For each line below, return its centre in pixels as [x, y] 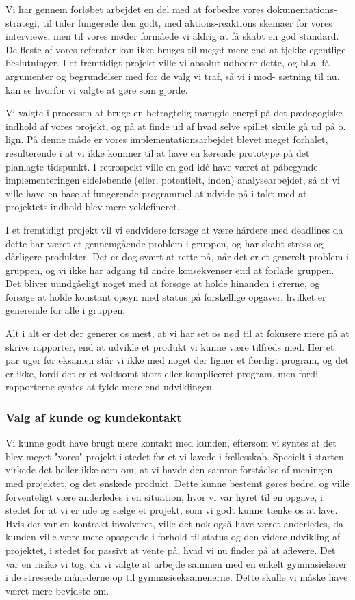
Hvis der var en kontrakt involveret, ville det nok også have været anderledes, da [174, 523]
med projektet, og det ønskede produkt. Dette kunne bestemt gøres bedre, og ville [177, 483]
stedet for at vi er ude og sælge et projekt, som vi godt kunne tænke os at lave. [172, 510]
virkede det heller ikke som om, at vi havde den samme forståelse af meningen [169, 470]
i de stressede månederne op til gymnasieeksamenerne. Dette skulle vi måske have [177, 577]
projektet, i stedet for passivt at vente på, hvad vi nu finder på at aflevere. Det [171, 550]
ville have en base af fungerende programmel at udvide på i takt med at [156, 193]
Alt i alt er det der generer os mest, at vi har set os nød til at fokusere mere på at [177, 333]
